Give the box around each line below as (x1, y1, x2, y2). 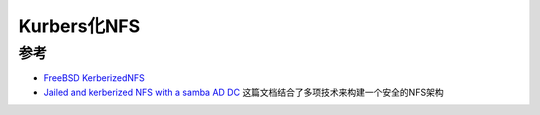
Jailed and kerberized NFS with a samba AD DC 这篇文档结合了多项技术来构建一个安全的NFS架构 (43, 86, 444, 98)
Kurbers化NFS (18, 15, 140, 37)
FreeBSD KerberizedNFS (43, 72, 145, 84)
